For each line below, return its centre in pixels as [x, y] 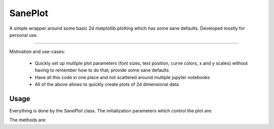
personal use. [24, 35]
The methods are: [28, 120]
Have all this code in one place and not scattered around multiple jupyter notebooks [122, 77]
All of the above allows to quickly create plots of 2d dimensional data [107, 84]
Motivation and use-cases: [37, 52]
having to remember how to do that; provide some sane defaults [102, 70]
